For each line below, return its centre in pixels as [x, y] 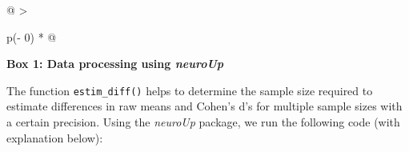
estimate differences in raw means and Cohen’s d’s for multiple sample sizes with [204, 106]
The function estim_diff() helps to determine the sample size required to [190, 90]
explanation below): [55, 137]
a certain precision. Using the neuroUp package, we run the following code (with [203, 122]
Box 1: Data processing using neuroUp [115, 64]
